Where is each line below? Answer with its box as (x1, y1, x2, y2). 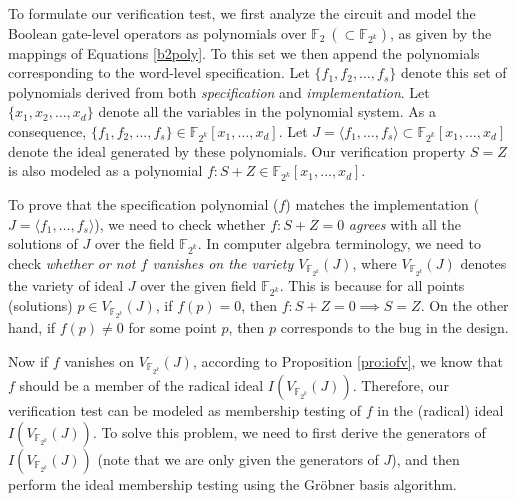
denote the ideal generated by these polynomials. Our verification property (8, 140, 466, 161)
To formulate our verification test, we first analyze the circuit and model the (8, 3, 476, 23)
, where (352, 253, 397, 273)
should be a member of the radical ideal (19, 375, 264, 396)
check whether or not (8, 253, 136, 273)
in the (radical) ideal (377, 400, 504, 421)
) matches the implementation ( (285, 194, 480, 215)
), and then (391, 448, 460, 469)
